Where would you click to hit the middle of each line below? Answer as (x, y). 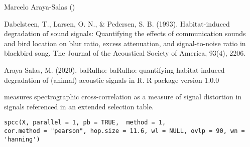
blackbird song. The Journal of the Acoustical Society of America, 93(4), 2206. (125, 53)
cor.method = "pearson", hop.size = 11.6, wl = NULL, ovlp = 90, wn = (124, 131)
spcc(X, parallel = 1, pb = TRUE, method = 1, (85, 123)
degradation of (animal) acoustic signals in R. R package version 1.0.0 (112, 80)
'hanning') (22, 139)
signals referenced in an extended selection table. (79, 106)
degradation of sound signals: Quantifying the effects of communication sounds (125, 33)
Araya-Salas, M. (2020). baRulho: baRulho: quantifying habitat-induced (114, 69)
